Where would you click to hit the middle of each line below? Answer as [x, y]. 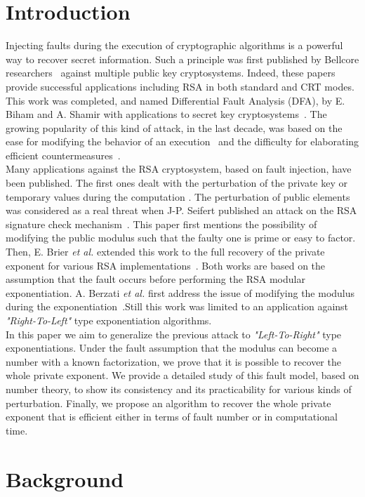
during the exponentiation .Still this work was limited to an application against [177, 306]
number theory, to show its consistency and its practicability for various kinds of [179, 389]
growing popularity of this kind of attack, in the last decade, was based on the [174, 127]
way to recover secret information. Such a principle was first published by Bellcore [182, 59]
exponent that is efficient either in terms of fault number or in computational [172, 417]
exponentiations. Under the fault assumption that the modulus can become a [172, 348]
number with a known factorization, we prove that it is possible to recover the [173, 361]
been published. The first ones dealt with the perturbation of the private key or [177, 183]
